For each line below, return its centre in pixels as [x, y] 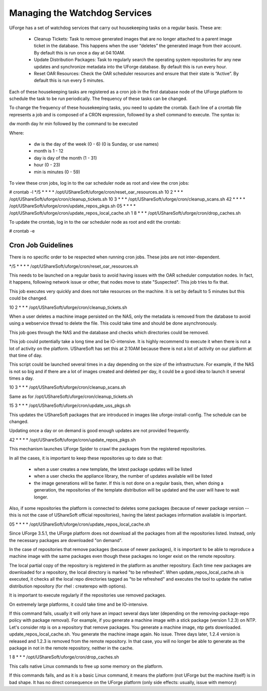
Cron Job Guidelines [41, 245]
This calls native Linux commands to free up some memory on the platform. [86, 666]
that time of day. [26, 355]
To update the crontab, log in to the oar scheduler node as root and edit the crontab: [95, 222]
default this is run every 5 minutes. [69, 80]
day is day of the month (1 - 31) [66, 158]
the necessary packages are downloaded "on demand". [66, 540]
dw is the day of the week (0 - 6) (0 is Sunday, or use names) [96, 144]
